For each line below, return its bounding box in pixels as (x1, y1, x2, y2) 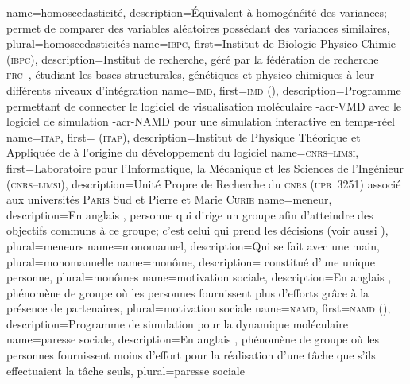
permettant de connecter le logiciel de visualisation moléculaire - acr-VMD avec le (6, 97, 402, 114)
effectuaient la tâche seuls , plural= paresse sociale (6, 362, 245, 378)
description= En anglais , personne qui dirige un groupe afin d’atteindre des (6, 206, 373, 223)
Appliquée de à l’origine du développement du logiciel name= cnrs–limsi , (6, 144, 359, 161)
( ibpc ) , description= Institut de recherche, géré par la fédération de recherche (6, 50, 379, 67)
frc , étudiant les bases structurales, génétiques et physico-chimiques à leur (6, 66, 375, 83)
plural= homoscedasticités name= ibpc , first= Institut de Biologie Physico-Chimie (6, 35, 396, 52)
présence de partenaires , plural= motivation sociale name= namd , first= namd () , (6, 300, 391, 316)
